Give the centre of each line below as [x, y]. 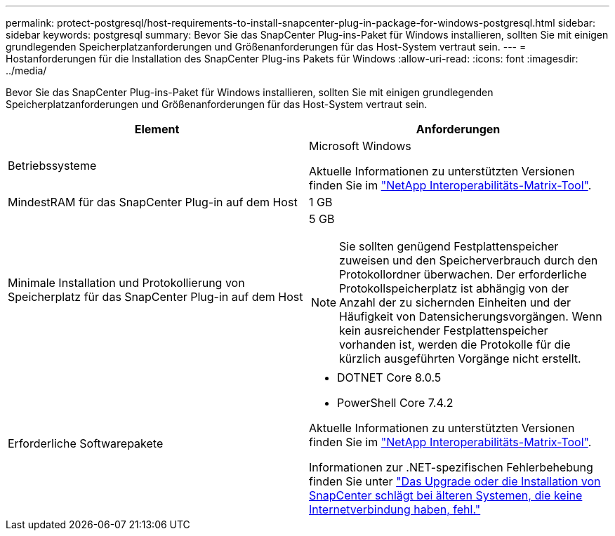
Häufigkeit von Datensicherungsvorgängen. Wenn [471, 316]
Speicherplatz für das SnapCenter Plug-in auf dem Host [156, 297]
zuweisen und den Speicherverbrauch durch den [469, 260]
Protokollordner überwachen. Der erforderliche [463, 274]
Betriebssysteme [52, 166]
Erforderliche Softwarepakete [86, 443]
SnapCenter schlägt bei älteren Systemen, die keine [446, 495]
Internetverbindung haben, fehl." [395, 509]
